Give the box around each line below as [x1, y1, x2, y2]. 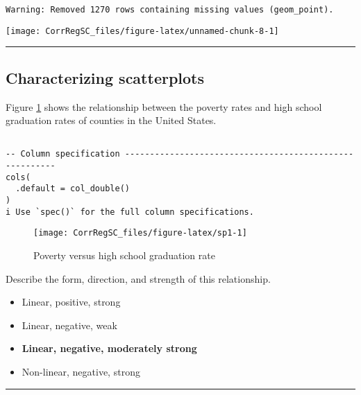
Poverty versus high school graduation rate [33, 247, 215, 262]
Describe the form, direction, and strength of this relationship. [6, 271, 271, 286]
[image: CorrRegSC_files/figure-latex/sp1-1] [33, 228, 247, 238]
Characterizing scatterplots [6, 67, 205, 88]
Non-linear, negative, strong [22, 364, 140, 378]
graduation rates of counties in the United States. [6, 113, 217, 128]
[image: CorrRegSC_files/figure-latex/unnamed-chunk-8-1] [6, 26, 279, 36]
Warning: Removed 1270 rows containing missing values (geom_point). [6, 5, 334, 15]
